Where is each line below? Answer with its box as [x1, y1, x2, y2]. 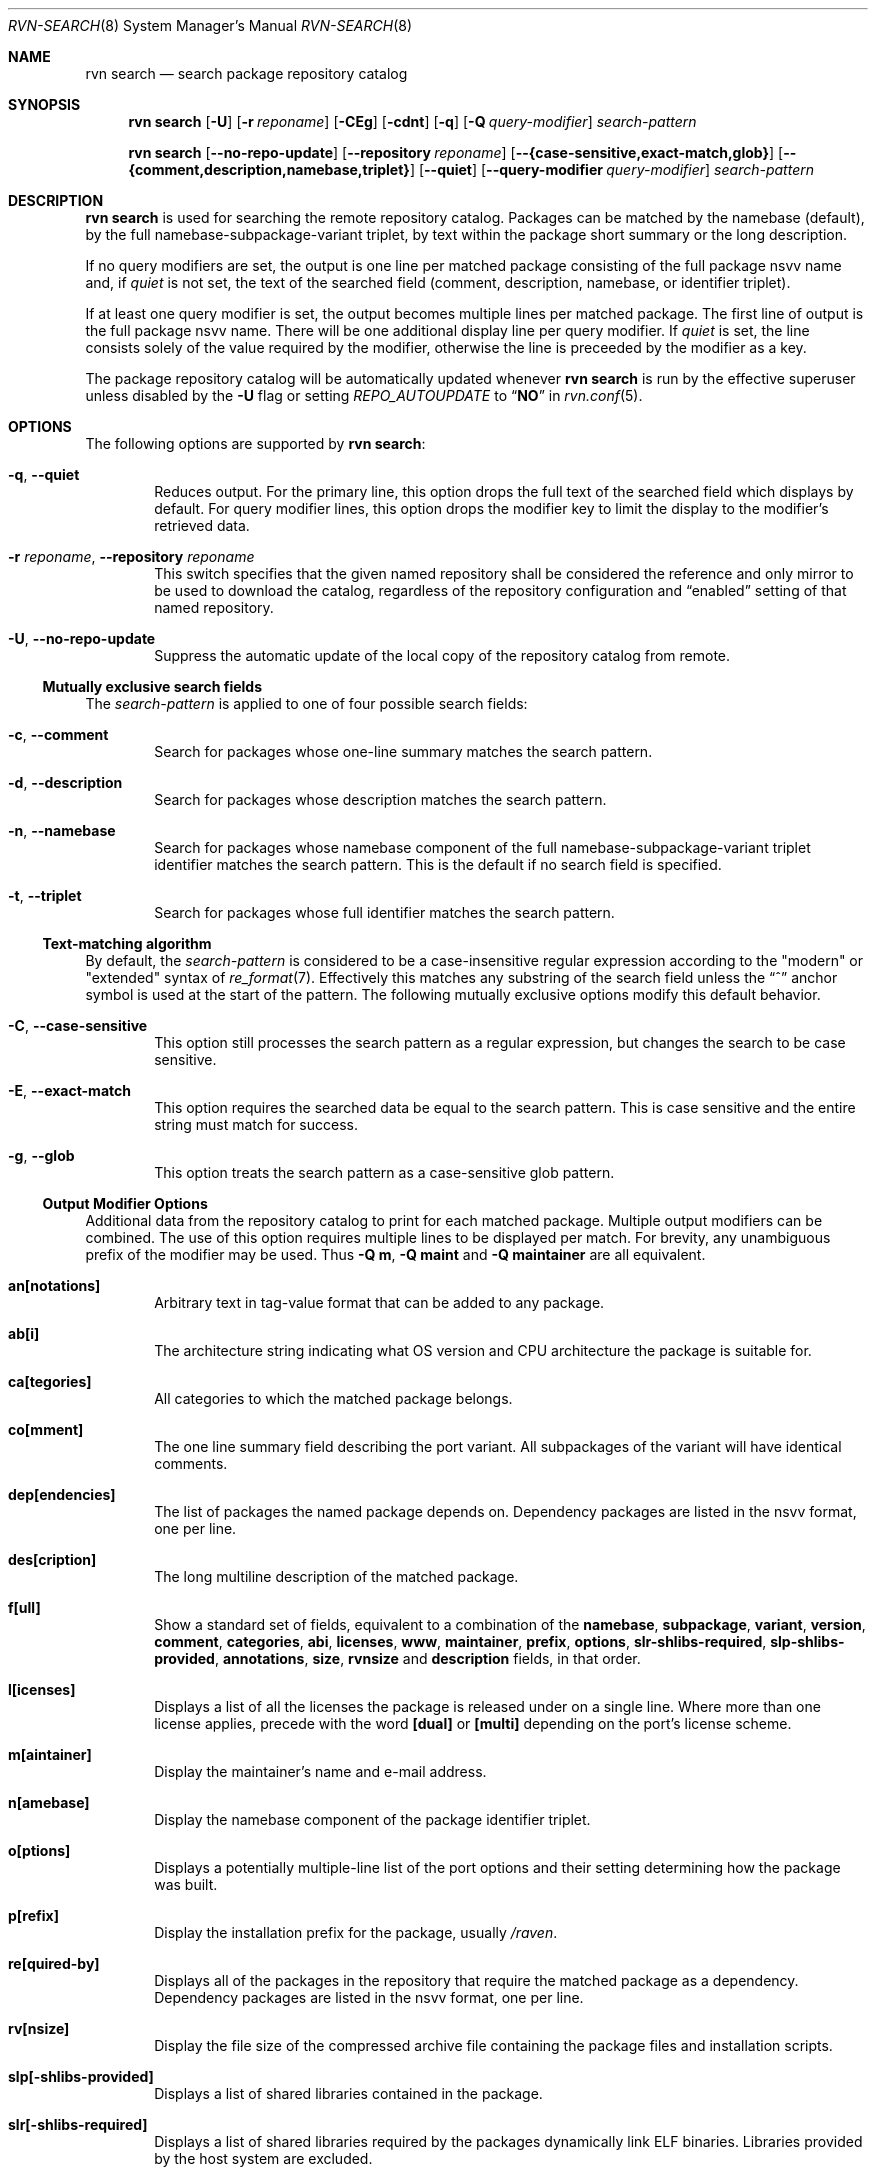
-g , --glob [8, 1147, 75, 1164]
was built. [154, 1876, 218, 1893]
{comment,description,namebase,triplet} [128, 161, 410, 178]
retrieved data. [154, 517, 250, 534]
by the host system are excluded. [154, 2150, 373, 2167]
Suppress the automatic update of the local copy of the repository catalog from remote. [154, 647, 731, 664]
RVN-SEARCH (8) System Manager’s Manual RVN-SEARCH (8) [8, 17, 413, 34]
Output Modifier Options [42, 1195, 208, 1212]
